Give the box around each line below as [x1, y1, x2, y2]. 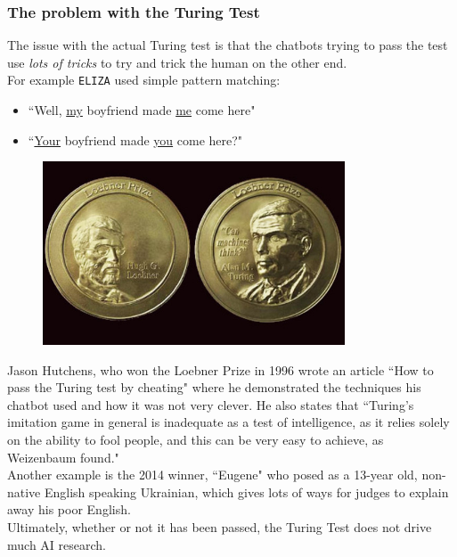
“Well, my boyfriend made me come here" [28, 101, 256, 119]
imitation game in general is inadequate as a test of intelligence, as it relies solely [7, 413, 450, 431]
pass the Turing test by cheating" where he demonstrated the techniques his [7, 378, 421, 397]
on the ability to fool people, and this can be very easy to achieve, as [7, 430, 384, 449]
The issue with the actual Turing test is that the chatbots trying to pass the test [7, 36, 448, 54]
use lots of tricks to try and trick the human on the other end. [7, 53, 347, 71]
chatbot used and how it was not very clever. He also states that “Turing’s [7, 395, 414, 414]
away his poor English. [7, 500, 131, 519]
